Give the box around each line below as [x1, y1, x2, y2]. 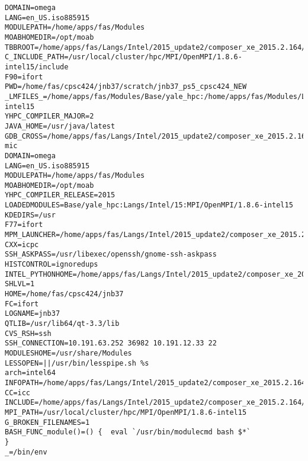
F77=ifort [5, 220, 43, 229]
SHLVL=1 [5, 280, 35, 289]
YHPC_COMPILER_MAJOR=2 [5, 112, 94, 121]
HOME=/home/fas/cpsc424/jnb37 [5, 290, 124, 299]
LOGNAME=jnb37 [5, 309, 60, 318]
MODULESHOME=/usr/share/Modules [5, 348, 132, 357]
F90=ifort [5, 72, 43, 81]
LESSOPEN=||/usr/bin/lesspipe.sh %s [5, 358, 149, 367]
